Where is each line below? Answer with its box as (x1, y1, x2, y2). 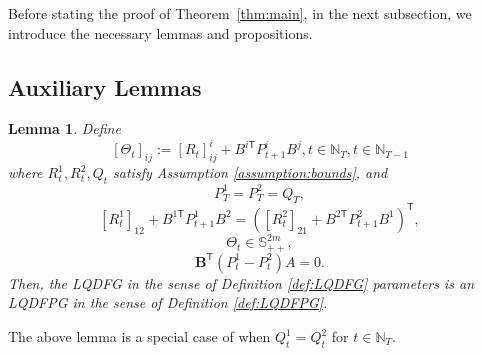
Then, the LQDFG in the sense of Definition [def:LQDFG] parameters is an (8, 272, 475, 293)
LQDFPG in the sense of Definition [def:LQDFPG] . (8, 292, 328, 313)
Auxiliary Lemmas (8, 71, 202, 102)
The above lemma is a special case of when (8, 326, 271, 347)
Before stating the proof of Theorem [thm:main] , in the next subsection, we (8, 3, 472, 23)
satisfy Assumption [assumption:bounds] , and (113, 162, 388, 183)
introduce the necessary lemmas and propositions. (8, 22, 313, 43)
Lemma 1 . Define (8, 118, 121, 139)
